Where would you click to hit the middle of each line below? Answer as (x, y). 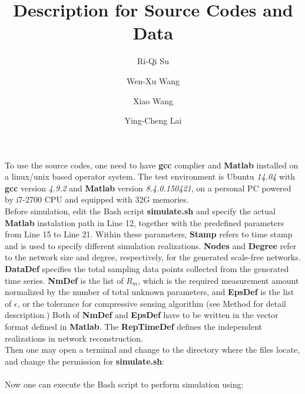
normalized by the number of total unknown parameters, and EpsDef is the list (150, 292)
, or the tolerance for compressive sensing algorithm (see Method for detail (152, 303)
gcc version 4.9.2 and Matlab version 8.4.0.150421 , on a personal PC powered (148, 188)
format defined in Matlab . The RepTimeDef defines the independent (134, 326)
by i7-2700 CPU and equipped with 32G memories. (97, 199)
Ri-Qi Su (153, 61)
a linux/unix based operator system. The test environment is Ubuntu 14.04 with (150, 176)
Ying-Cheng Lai (153, 120)
